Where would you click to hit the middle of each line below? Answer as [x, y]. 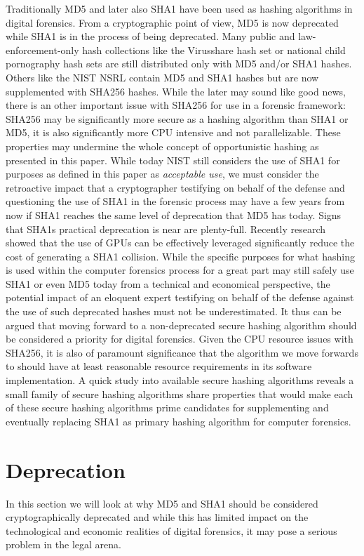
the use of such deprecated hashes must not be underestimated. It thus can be [174, 311]
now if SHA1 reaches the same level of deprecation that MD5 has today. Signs [174, 214]
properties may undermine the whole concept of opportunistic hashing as [162, 146]
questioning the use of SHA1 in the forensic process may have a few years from [175, 201]
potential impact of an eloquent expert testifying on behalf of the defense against [180, 297]
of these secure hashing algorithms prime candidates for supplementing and [167, 408]
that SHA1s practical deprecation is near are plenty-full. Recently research [166, 229]
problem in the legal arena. [63, 544]
